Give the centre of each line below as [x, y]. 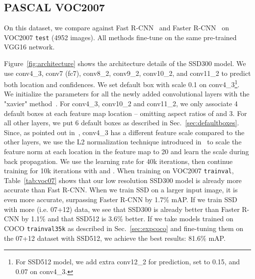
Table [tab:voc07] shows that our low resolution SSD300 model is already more [123, 180]
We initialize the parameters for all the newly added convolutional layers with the [127, 94]
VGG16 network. [29, 47]
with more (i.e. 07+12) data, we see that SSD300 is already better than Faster [122, 209]
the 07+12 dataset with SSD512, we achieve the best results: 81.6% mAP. [115, 238]
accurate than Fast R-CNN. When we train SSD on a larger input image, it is [121, 190]
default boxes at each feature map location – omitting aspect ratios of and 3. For [126, 113]
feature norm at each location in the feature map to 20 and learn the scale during [127, 151]
